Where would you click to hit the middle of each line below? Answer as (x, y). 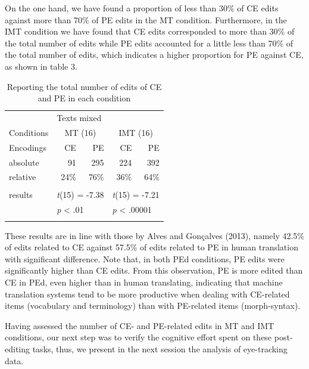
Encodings (28, 147)
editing (18, 349)
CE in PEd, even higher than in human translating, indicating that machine (144, 282)
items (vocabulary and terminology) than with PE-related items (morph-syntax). (153, 306)
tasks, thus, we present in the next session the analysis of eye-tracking (160, 349)
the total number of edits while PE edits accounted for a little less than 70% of (149, 43)
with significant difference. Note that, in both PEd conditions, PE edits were (145, 258)
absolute (24, 162)
